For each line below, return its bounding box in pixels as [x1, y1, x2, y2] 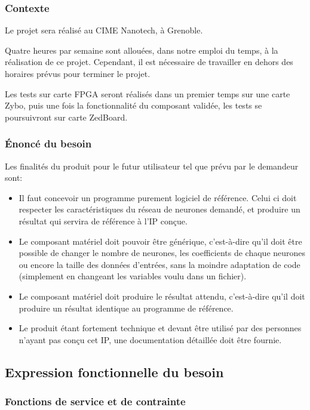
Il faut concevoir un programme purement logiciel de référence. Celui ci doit [19, 191, 297, 204]
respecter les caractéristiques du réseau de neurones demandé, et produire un [19, 203, 300, 215]
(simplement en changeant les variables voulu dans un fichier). [19, 270, 247, 282]
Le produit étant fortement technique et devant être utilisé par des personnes [19, 322, 302, 334]
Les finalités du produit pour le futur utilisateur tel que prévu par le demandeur [5, 159, 299, 172]
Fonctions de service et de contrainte [5, 394, 186, 409]
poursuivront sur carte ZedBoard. [5, 110, 128, 123]
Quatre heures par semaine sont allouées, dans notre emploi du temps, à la [5, 44, 278, 56]
